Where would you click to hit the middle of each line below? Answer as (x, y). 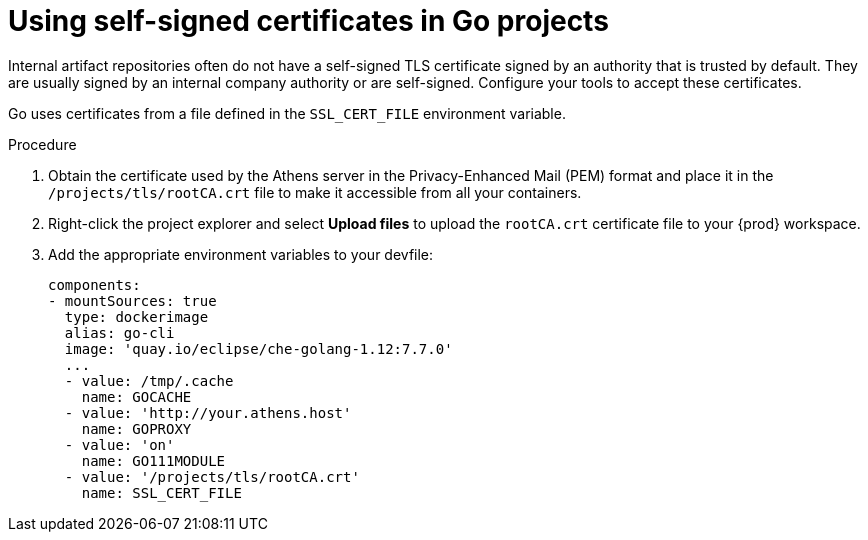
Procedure (42, 144)
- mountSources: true (132, 300)
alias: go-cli (119, 332)
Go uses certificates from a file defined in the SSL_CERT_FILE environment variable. (287, 113)
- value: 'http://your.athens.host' (208, 412)
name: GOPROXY (136, 428)
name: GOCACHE (136, 396)
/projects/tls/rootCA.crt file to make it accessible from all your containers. (315, 192)
